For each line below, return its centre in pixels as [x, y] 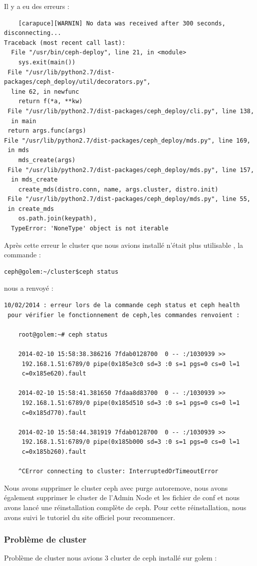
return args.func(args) [47, 131]
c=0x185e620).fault [54, 374]
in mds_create [34, 180]
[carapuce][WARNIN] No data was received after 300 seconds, [122, 23]
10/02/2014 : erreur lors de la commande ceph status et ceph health [122, 305]
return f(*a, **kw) [50, 101]
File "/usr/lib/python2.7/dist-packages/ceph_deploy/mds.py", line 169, [127, 140]
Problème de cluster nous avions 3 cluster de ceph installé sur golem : [111, 558]
